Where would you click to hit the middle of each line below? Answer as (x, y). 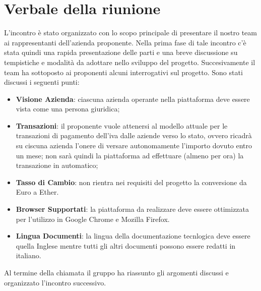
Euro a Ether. (37, 192)
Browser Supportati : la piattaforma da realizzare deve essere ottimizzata (133, 209)
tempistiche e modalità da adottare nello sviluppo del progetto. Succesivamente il (130, 62)
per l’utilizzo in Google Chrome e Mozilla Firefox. (93, 219)
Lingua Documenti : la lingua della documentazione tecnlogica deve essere (133, 236)
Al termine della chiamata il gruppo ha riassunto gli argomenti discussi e (116, 272)
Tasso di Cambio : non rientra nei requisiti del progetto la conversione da (131, 182)
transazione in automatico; (57, 165)
